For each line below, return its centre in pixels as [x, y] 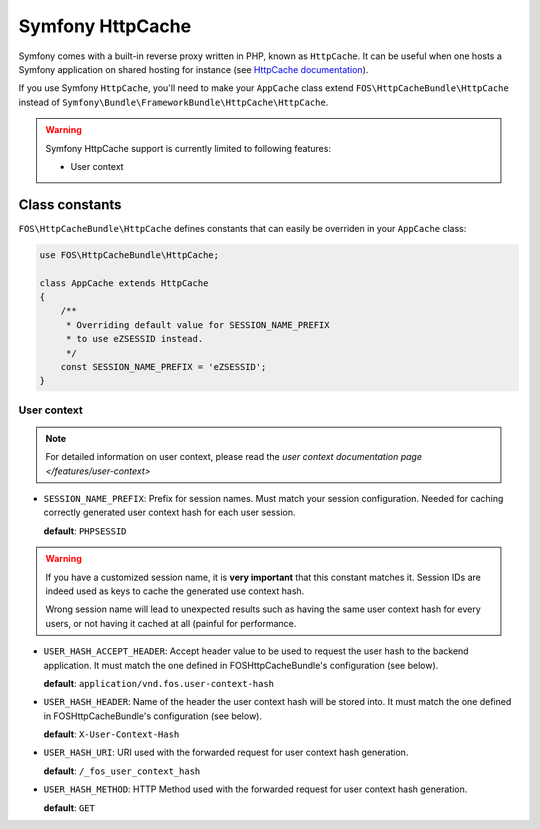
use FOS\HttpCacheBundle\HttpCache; [129, 254]
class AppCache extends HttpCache [124, 283]
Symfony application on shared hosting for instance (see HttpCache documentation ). [193, 69]
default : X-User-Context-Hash [111, 734]
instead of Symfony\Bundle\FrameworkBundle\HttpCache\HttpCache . [173, 102]
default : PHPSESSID [85, 531]
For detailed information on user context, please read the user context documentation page [233, 457]
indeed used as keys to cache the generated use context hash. [175, 591]
